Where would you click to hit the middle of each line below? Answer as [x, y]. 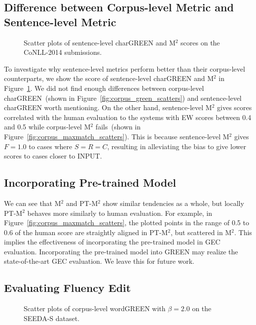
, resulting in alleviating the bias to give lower [177, 146]
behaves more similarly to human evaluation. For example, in [120, 213]
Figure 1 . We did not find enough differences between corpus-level [104, 88]
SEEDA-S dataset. [52, 318]
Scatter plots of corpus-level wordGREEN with [95, 308]
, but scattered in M [201, 232]
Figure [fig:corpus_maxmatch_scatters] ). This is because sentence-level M [117, 136]
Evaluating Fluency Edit [68, 288]
